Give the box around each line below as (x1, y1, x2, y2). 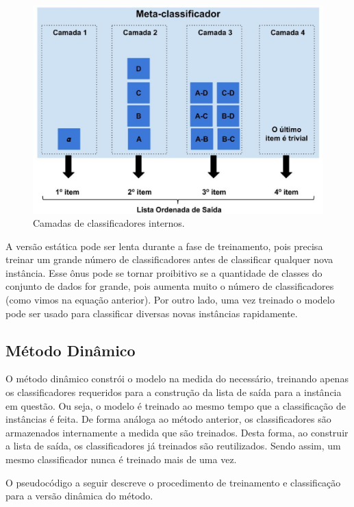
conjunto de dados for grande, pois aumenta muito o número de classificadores (5, 279, 334, 293)
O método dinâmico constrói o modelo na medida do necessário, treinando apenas (5, 371, 349, 386)
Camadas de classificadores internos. (33, 216, 185, 230)
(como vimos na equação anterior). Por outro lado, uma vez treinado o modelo (5, 293, 335, 307)
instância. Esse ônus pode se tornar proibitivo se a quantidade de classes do (5, 265, 323, 280)
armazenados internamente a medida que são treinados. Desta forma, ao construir (5, 425, 349, 439)
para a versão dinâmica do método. (5, 489, 153, 503)
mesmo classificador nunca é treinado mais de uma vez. (5, 452, 237, 467)
